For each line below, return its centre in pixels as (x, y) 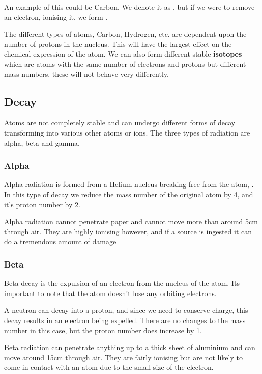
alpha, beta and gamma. (42, 142)
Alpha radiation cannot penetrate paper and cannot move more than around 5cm (131, 221)
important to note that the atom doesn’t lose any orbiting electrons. (110, 293)
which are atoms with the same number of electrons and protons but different (125, 63)
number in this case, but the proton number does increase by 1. (103, 330)
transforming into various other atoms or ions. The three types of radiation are (127, 132)
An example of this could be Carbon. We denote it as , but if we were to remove (129, 7)
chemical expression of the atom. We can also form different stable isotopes (123, 54)
